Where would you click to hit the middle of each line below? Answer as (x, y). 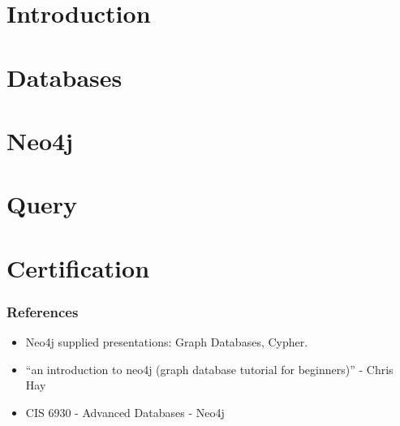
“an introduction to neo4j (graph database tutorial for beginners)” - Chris (209, 369)
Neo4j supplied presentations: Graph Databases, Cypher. (167, 342)
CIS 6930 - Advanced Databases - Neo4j (125, 412)
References (43, 311)
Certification (78, 267)
